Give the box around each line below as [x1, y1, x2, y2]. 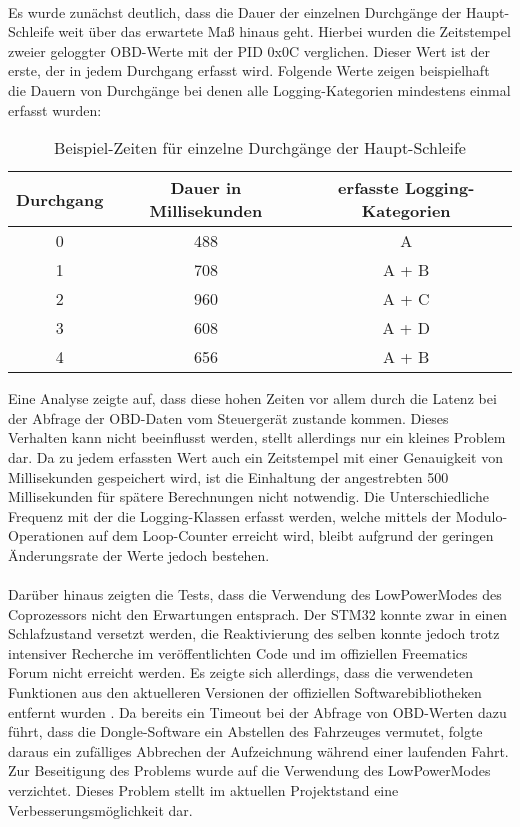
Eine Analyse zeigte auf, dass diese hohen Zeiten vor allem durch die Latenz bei [8, 388, 497, 409]
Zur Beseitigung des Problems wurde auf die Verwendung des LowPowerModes [8, 760, 491, 781]
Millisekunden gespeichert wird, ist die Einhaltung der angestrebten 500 [8, 466, 449, 487]
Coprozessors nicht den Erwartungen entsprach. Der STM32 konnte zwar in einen [8, 603, 508, 624]
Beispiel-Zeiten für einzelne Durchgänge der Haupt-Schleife [54, 136, 466, 160]
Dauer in [170, 176, 242, 200]
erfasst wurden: [8, 99, 102, 120]
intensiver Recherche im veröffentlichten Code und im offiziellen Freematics [8, 642, 468, 663]
